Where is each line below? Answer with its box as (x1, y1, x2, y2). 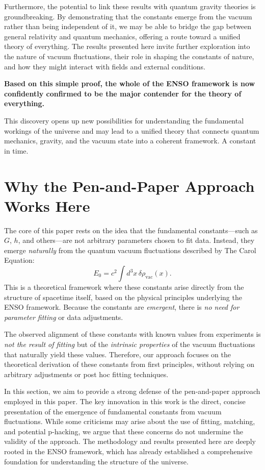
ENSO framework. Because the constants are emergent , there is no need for (4, 302, 240, 312)
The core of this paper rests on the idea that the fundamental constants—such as (4, 225, 258, 235)
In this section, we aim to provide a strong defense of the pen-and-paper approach (4, 386, 260, 397)
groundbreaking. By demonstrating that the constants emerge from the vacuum (4, 11, 252, 21)
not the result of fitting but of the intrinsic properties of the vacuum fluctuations (4, 338, 255, 349)
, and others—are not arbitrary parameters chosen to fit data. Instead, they (18, 235, 255, 245)
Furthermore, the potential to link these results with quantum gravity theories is (4, 1, 256, 11)
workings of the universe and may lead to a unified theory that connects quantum (4, 125, 259, 136)
